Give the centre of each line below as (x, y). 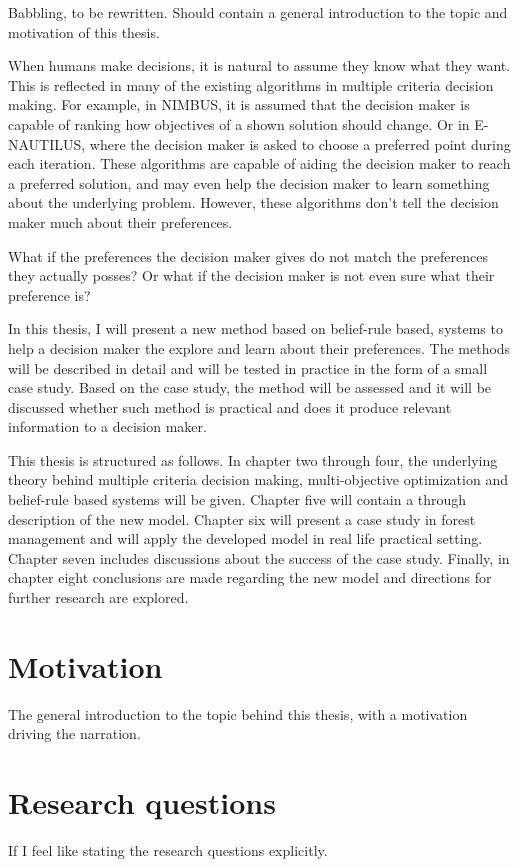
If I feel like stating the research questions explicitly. (168, 850)
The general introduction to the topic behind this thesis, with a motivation (238, 713)
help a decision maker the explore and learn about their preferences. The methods (259, 347)
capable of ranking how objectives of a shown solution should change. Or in (239, 123)
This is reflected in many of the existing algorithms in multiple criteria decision (251, 84)
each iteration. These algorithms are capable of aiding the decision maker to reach (259, 163)
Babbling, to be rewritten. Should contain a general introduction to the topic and (258, 12)
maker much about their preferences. (120, 221)
